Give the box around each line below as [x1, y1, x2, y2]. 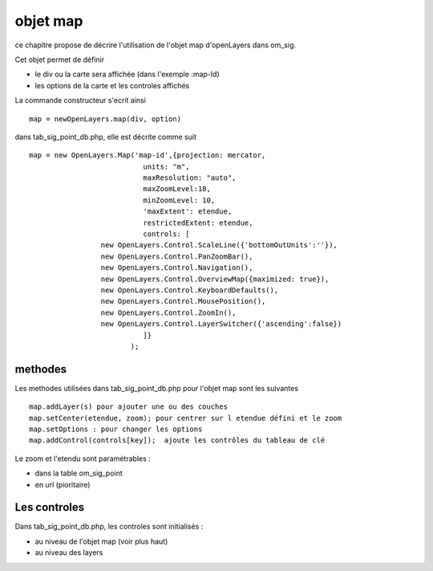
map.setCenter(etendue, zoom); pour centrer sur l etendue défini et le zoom [29, 414, 342, 422]
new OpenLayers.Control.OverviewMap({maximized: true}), [100, 274, 330, 283]
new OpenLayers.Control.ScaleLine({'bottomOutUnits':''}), [100, 241, 338, 250]
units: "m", [143, 161, 190, 171]
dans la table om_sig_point [34, 468, 123, 478]
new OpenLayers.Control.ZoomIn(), [100, 308, 237, 317]
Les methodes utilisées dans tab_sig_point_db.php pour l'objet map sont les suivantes [14, 383, 299, 393]
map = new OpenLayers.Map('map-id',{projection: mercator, [29, 151, 266, 160]
